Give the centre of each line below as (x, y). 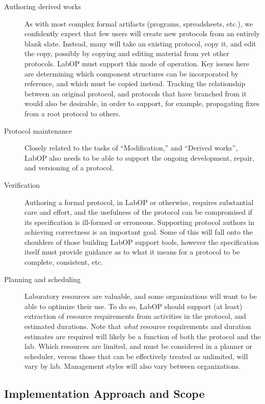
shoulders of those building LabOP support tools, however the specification (142, 242)
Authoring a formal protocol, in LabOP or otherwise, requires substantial (139, 202)
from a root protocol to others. (73, 113)
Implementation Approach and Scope (104, 394)
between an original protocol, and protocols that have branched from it (136, 93)
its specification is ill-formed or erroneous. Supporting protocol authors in (140, 222)
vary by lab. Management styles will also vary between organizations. (132, 366)
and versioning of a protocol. (69, 168)
